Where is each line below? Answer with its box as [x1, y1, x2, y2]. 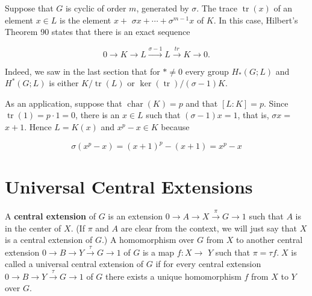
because [161, 120, 190, 133]
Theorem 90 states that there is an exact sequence [5, 25, 190, 38]
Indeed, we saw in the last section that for [5, 65, 160, 77]
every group [185, 65, 229, 77]
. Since [263, 96, 289, 109]
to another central [236, 233, 303, 246]
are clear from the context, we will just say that [120, 221, 297, 234]
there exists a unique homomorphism [105, 269, 242, 282]
